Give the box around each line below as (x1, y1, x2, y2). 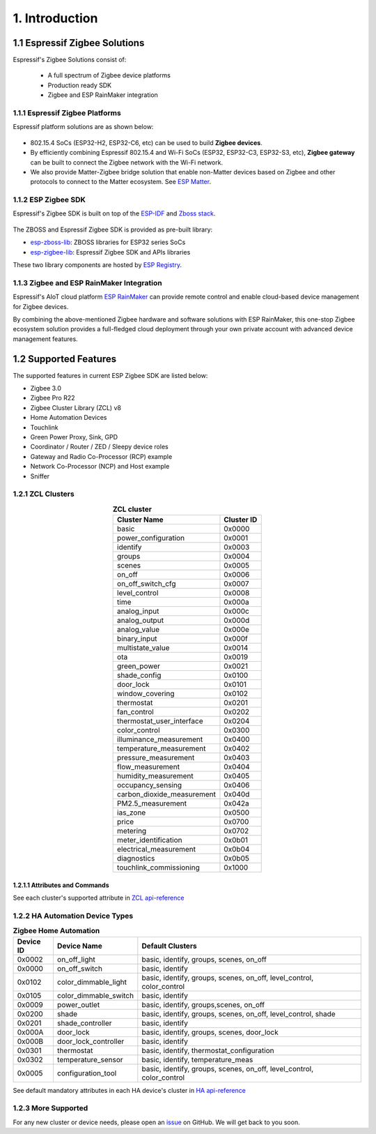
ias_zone (117, 808, 146, 817)
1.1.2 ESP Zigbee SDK (13, 195, 86, 205)
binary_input (117, 634, 157, 644)
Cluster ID (224, 515, 258, 524)
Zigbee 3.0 (30, 384, 62, 393)
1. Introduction (13, 10, 98, 26)
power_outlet (56, 999, 100, 1009)
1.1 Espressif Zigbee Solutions (13, 37, 145, 49)
